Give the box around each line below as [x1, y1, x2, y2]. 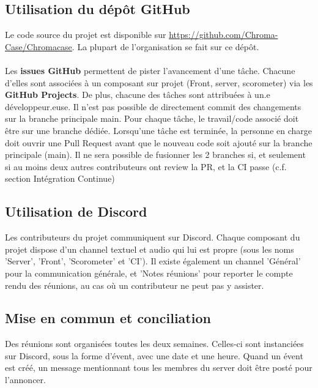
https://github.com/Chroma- [169, 28, 278, 41]
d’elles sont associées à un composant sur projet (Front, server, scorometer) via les [5, 76, 313, 89]
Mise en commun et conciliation [5, 308, 211, 327]
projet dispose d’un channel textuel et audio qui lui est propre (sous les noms [5, 242, 294, 255]
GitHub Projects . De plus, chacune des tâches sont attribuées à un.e [5, 88, 270, 101]
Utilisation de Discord [5, 202, 147, 221]
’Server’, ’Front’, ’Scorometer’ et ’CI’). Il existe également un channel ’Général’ [5, 255, 301, 267]
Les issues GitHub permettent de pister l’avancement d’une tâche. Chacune [5, 64, 295, 76]
